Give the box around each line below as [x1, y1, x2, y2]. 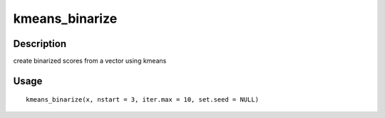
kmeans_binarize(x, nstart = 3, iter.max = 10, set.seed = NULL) [26, 96, 260, 104]
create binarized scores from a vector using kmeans [13, 57, 167, 65]
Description [13, 38, 67, 50]
